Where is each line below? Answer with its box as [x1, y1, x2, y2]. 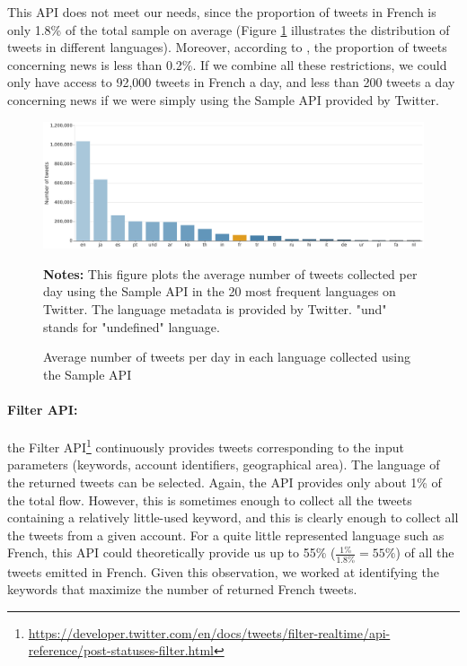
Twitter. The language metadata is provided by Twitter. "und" [43, 299, 387, 318]
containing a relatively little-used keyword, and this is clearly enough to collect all [7, 508, 459, 527]
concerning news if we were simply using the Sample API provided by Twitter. [7, 90, 439, 109]
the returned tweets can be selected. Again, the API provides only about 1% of [7, 472, 442, 491]
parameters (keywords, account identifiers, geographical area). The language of [7, 455, 440, 474]
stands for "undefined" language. [43, 317, 220, 336]
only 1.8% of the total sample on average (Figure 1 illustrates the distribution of [7, 20, 450, 39]
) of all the [395, 543, 454, 562]
